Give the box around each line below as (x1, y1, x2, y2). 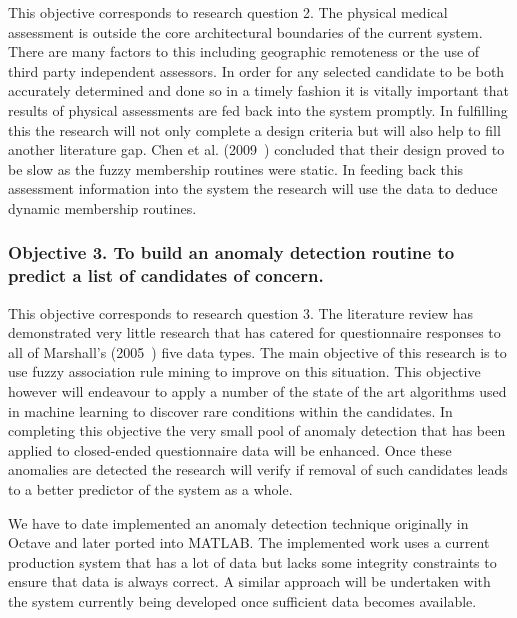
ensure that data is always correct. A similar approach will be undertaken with (8, 571, 491, 592)
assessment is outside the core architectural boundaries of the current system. (8, 21, 483, 42)
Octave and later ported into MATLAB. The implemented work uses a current (8, 532, 490, 553)
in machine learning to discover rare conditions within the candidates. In (8, 400, 453, 421)
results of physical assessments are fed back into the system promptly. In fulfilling (8, 99, 508, 120)
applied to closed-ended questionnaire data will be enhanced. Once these (8, 439, 452, 460)
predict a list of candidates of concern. (8, 263, 324, 288)
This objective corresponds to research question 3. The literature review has (8, 302, 474, 323)
